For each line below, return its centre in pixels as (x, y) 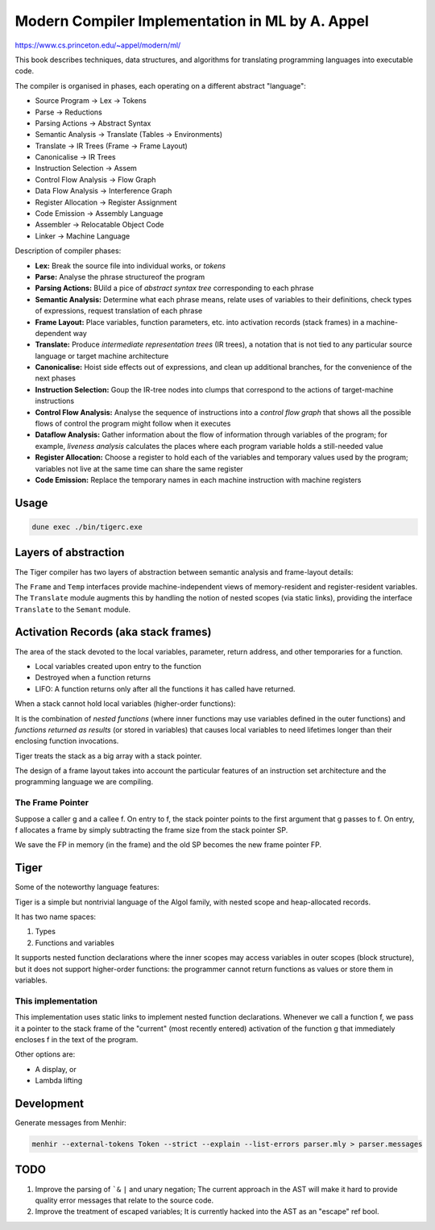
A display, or (56, 1069)
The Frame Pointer (52, 803)
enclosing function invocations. (67, 741)
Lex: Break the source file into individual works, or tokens (130, 265)
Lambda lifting (59, 1081)
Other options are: (45, 1054)
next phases (56, 378)
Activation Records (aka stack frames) (113, 632)
